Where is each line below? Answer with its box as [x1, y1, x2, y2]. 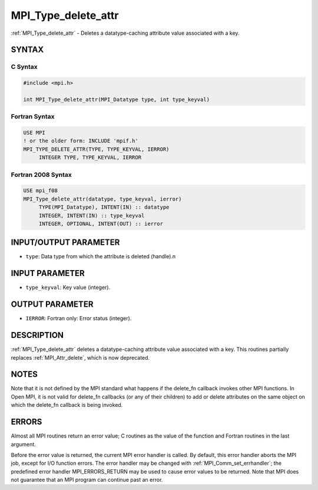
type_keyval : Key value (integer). [25, 284, 111, 291]
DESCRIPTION [11, 330, 64, 340]
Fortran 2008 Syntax [11, 170, 72, 179]
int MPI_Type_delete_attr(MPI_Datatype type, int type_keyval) [23, 96, 210, 103]
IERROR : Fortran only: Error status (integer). [25, 315, 132, 322]
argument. [11, 440, 37, 448]
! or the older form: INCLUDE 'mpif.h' [23, 137, 138, 144]
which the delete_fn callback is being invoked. [11, 402, 123, 409]
